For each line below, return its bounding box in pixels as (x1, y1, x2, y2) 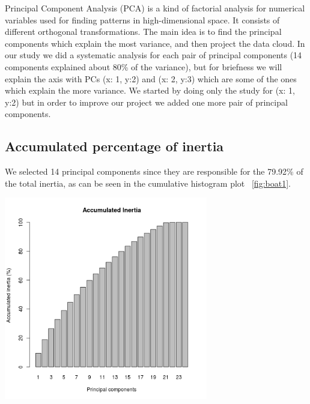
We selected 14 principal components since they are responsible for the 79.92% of (5, 165, 303, 178)
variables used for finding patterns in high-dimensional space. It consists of (5, 13, 280, 26)
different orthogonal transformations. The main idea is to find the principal (5, 25, 282, 38)
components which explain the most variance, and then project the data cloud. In (5, 37, 305, 49)
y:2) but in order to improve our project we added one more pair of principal (5, 95, 288, 108)
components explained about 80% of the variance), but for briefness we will (5, 60, 282, 73)
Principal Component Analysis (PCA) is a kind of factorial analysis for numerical (5, 2, 305, 14)
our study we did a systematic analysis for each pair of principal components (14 (5, 49, 302, 61)
